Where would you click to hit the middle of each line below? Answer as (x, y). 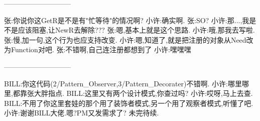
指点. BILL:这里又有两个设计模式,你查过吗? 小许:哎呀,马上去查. (150, 93)
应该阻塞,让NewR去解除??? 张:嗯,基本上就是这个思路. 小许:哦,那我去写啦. (136, 30)
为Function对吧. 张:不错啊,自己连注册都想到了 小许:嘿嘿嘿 (98, 49)
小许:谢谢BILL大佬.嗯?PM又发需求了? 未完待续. (82, 113)
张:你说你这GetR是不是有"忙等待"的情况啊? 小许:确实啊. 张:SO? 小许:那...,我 (127, 20)
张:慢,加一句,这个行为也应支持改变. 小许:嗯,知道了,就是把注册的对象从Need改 (129, 39)
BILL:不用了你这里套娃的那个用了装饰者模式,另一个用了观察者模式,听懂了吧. (129, 103)
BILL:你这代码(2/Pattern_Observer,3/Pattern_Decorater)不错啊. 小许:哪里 (123, 83)
